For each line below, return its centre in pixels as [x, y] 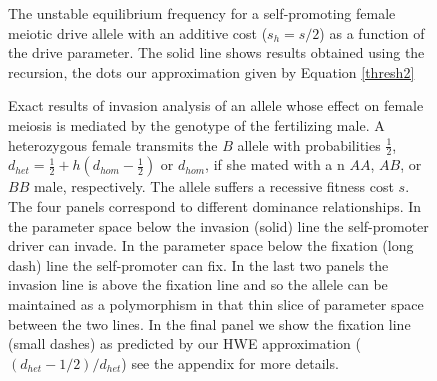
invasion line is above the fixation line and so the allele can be [198, 284]
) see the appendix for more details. [230, 362]
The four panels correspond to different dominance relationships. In [215, 205]
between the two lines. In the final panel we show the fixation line [209, 323]
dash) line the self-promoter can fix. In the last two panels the [198, 264]
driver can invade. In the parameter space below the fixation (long [211, 245]
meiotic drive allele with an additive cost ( [138, 32]
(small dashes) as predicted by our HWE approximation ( [184, 343]
